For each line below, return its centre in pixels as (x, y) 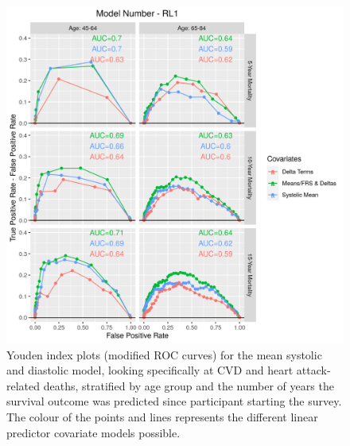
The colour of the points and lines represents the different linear (162, 416)
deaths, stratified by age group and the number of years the (189, 385)
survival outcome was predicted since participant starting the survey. (174, 401)
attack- (313, 370)
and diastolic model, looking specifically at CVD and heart (150, 370)
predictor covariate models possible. (93, 432)
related (23, 385)
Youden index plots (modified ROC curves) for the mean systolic (164, 354)
